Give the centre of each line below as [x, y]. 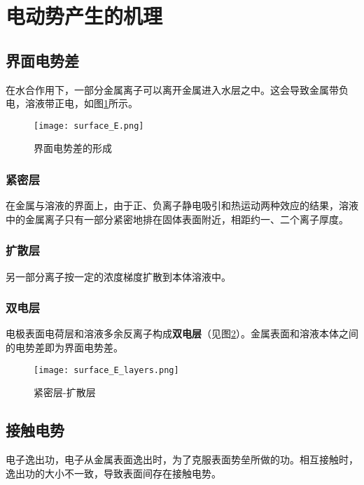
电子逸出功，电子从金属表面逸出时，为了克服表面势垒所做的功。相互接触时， [182, 459]
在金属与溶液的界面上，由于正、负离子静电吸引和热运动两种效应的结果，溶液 [182, 205]
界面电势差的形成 [73, 148]
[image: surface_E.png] [89, 126]
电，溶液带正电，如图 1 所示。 [72, 103]
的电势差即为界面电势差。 [64, 347]
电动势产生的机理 [84, 16]
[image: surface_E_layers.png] [106, 370]
